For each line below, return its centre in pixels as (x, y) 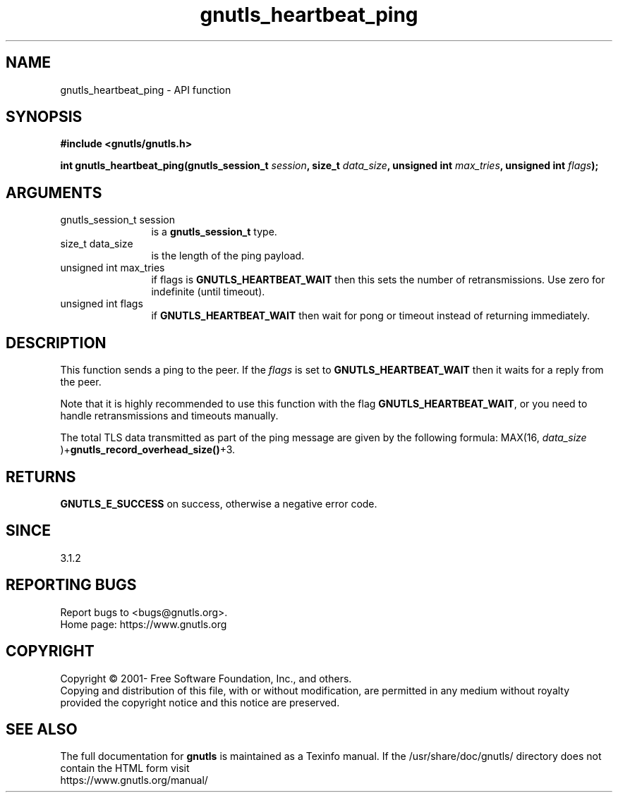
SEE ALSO (42, 729)
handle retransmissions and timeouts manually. (169, 416)
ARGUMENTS (54, 192)
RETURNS (41, 477)
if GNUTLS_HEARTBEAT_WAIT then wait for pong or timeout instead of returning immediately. (370, 316)
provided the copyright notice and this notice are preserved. (200, 702)
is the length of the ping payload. (228, 256)
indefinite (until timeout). (208, 292)
